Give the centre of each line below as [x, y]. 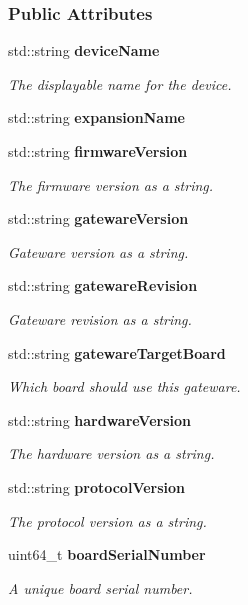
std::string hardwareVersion [100, 419]
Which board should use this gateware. [124, 386]
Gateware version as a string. [98, 251]
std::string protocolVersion [97, 486]
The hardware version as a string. [111, 453]
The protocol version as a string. [107, 520]
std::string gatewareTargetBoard [117, 352]
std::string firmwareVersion [98, 151]
